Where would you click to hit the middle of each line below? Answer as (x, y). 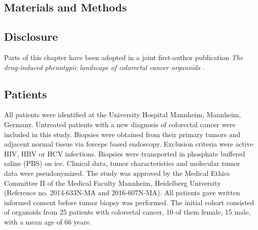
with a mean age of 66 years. (48, 221)
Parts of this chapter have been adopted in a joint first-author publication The (124, 57)
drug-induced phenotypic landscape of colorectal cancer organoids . (104, 67)
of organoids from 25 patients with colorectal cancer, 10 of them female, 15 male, (128, 212)
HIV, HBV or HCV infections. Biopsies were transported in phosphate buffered (125, 153)
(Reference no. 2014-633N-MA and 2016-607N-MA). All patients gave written (122, 192)
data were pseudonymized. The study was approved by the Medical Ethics (117, 173)
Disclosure (31, 37)
